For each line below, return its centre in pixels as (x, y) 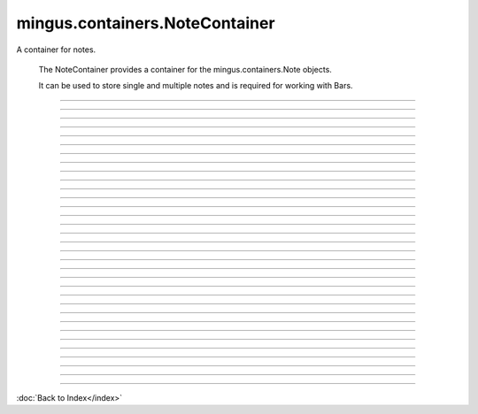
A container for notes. (56, 50)
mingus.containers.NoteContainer (146, 23)
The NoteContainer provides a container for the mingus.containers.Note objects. (185, 69)
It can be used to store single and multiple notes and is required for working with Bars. (196, 86)
